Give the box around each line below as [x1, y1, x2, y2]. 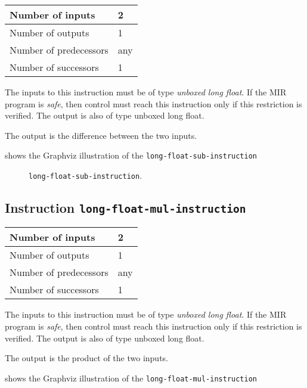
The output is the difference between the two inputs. [5, 129, 197, 141]
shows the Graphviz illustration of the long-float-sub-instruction [5, 149, 258, 162]
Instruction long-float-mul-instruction [5, 198, 246, 217]
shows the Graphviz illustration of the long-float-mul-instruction [5, 371, 258, 384]
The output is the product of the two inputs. [5, 352, 168, 364]
